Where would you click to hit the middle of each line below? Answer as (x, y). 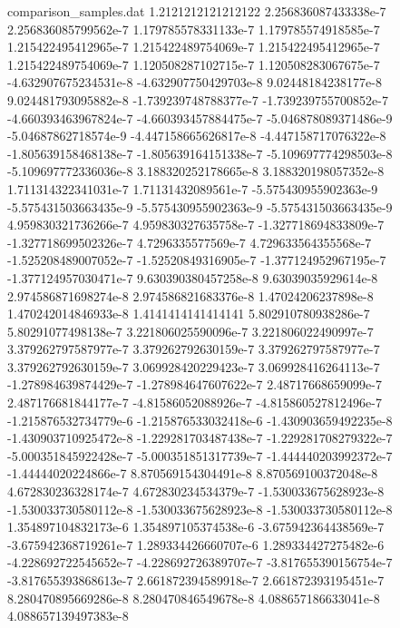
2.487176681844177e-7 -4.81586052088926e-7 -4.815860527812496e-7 (195, 402)
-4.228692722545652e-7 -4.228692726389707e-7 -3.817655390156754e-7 (200, 562)
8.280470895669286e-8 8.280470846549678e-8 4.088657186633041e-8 (194, 598)
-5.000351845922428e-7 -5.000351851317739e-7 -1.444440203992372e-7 (200, 455)
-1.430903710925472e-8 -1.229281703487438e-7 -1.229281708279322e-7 (200, 438)
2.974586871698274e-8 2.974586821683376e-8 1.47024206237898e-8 (190, 295)
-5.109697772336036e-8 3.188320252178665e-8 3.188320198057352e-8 (196, 171)
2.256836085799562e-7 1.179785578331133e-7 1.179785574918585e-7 (194, 29)
